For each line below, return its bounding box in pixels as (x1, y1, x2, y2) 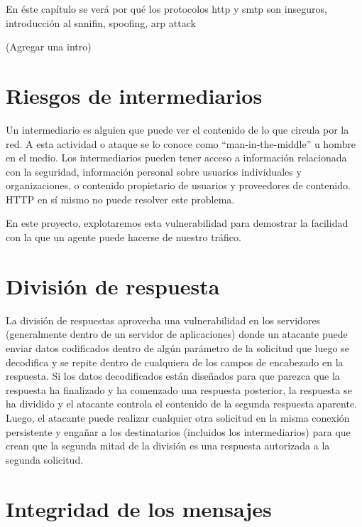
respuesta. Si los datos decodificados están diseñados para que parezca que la (6, 368, 340, 383)
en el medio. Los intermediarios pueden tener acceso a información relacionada (6, 150, 347, 165)
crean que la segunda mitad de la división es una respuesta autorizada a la (6, 438, 330, 453)
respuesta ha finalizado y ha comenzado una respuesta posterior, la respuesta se (6, 382, 352, 397)
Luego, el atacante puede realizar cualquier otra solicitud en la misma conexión (6, 410, 350, 425)
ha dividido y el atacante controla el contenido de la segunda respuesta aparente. (6, 396, 358, 411)
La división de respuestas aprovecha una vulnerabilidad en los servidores (6, 312, 321, 327)
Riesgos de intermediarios (6, 80, 263, 110)
